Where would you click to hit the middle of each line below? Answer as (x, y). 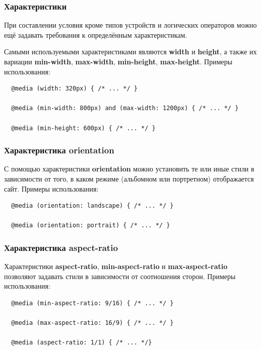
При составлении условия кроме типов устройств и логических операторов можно (130, 25)
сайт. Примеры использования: (51, 188)
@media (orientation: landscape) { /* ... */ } (92, 206)
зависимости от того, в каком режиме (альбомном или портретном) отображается (129, 178)
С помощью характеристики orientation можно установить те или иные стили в (129, 169)
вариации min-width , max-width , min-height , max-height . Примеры (118, 61)
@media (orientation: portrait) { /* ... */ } (91, 226)
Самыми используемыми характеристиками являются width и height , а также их (130, 52)
